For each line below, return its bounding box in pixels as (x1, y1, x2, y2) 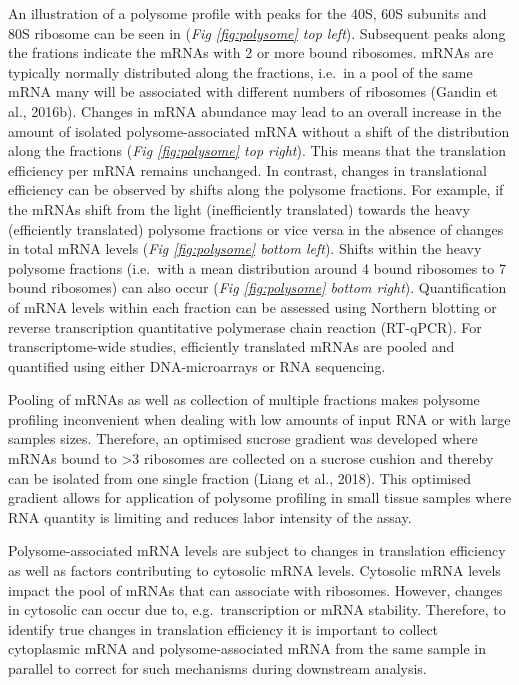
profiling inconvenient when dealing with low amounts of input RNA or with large (8, 408, 511, 429)
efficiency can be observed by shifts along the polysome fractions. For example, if (8, 179, 504, 200)
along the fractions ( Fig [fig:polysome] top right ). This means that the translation (8, 140, 506, 161)
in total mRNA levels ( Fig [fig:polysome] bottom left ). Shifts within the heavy (8, 238, 482, 259)
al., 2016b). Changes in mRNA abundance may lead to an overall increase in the (8, 100, 502, 121)
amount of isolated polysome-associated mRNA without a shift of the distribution (8, 120, 510, 141)
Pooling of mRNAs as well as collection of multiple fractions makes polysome (8, 389, 480, 410)
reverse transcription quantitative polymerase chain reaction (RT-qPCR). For (8, 316, 482, 337)
